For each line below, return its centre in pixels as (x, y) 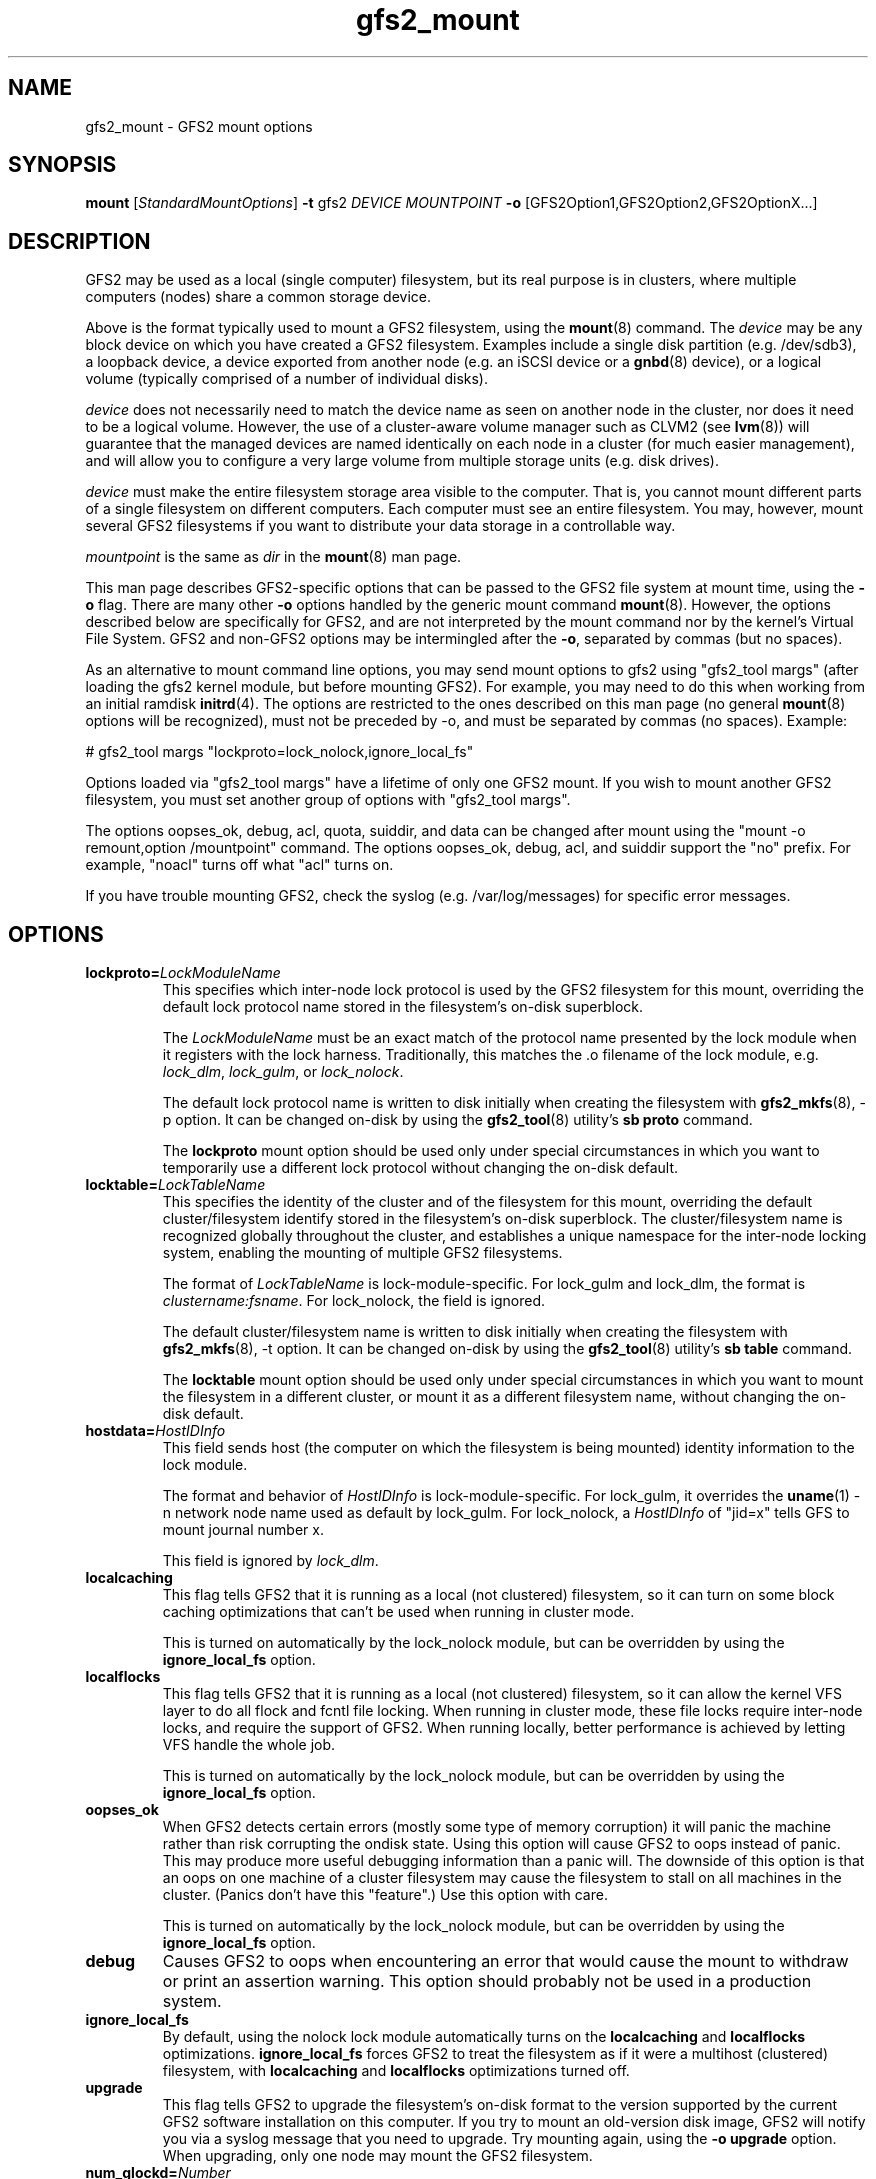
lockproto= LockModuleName (183, 973)
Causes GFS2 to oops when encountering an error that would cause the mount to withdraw (505, 1961)
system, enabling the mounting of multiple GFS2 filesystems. (362, 1253)
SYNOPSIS (62, 165)
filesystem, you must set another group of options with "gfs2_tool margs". (328, 800)
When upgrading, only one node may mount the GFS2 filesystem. (377, 2156)
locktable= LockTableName (175, 1185)
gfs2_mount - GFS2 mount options (199, 126)
